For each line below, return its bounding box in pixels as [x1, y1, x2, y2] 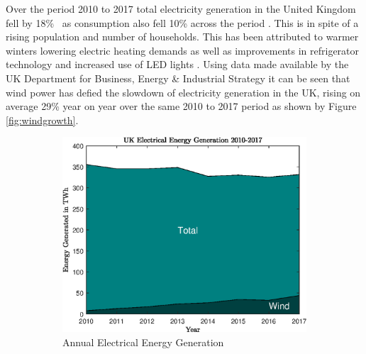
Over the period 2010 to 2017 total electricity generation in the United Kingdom [6, 1, 356, 16]
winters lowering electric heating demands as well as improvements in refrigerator [6, 43, 360, 57]
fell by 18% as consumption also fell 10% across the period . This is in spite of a [6, 15, 359, 30]
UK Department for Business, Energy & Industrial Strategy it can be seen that [6, 70, 350, 85]
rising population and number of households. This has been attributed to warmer [6, 29, 359, 44]
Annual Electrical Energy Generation [62, 334, 224, 349]
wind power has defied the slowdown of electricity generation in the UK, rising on [6, 84, 361, 99]
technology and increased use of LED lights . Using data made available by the [6, 57, 349, 72]
